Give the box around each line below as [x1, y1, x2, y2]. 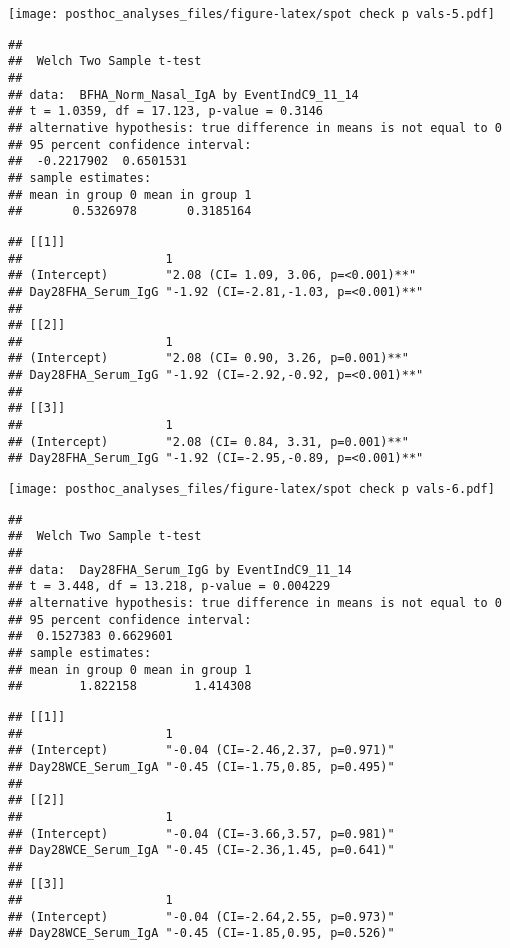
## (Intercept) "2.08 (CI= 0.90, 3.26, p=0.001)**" [8, 351, 409, 366]
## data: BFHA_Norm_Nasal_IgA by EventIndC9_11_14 [8, 87, 359, 102]
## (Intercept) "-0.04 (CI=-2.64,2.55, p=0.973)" [8, 909, 395, 924]
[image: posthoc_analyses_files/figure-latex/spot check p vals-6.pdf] [8, 482, 495, 497]
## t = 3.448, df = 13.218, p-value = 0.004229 [8, 579, 331, 594]
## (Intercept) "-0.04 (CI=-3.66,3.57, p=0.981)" [8, 826, 395, 841]
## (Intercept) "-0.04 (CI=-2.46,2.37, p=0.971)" [8, 743, 395, 758]
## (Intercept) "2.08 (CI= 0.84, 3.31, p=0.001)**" [8, 434, 409, 449]
